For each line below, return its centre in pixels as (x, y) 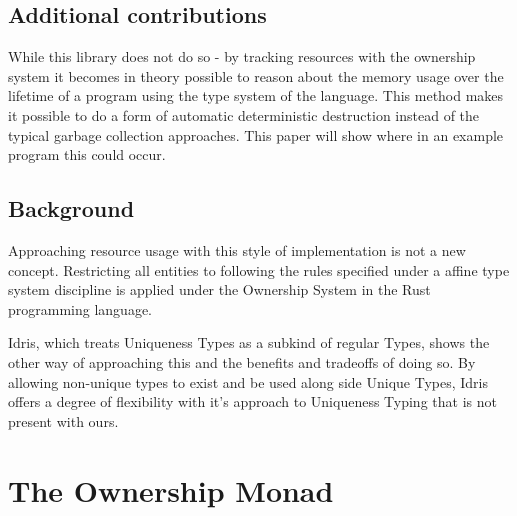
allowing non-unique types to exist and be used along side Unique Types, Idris (248, 381)
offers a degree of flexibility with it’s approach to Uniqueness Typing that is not (252, 401)
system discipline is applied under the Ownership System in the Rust (219, 289)
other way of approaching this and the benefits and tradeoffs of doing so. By (242, 361)
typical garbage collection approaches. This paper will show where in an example (256, 134)
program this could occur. (87, 154)
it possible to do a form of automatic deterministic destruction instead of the (244, 114)
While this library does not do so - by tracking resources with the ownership (242, 56)
